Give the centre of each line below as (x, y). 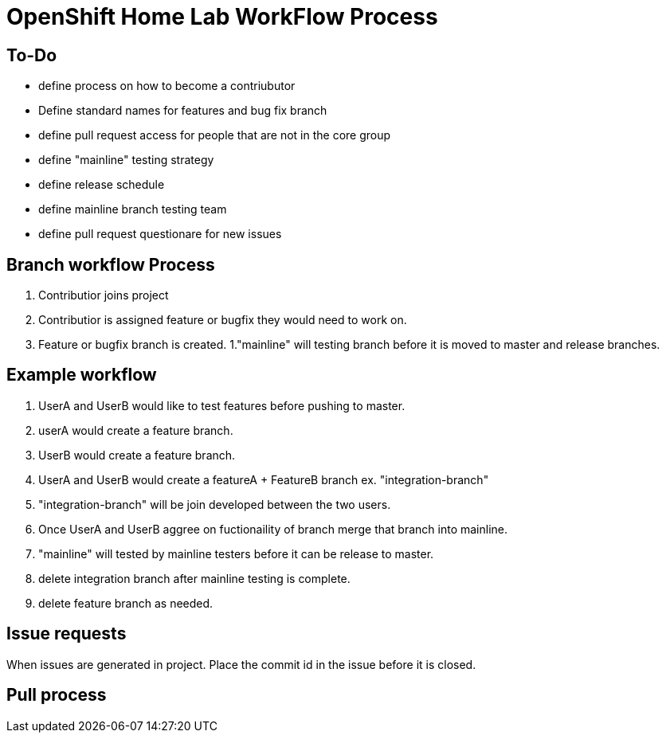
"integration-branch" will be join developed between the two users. (215, 504)
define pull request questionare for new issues (160, 234)
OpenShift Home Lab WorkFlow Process (222, 17)
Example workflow (82, 375)
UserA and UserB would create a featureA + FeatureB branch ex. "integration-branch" (264, 479)
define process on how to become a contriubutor (167, 86)
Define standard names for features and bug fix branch (183, 111)
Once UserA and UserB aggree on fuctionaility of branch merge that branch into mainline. (273, 529)
